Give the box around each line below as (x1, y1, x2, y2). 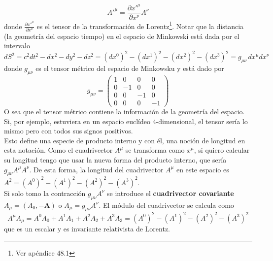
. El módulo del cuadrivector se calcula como (99, 199, 234, 210)
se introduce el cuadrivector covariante (107, 188, 234, 198)
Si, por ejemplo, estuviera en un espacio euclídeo (4, 116, 150, 126)
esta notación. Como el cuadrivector (4, 145, 113, 155)
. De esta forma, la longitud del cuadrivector (29, 164, 164, 174)
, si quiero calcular (194, 145, 250, 155)
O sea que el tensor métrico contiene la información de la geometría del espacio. (4, 106, 245, 116)
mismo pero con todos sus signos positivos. (4, 126, 133, 136)
